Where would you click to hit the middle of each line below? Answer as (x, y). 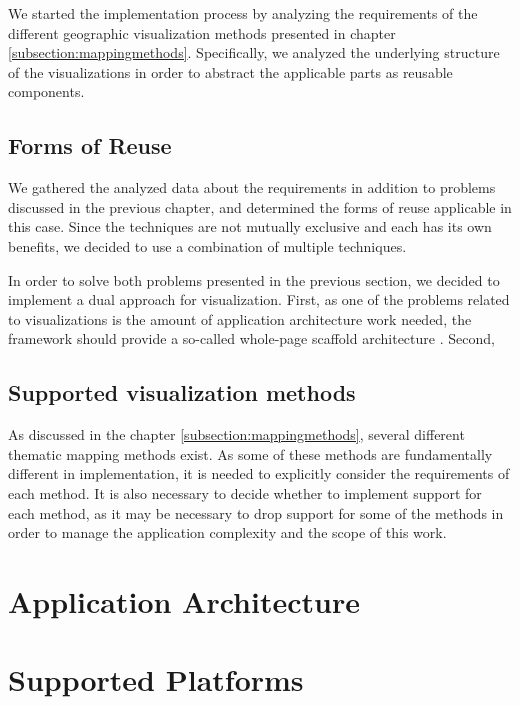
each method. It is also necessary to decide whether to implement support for (245, 492)
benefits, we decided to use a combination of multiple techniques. (207, 245)
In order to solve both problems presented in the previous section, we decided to (254, 279)
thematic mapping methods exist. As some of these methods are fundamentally (250, 453)
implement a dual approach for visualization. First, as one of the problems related (259, 299)
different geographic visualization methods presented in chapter (202, 32)
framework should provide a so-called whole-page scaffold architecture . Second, (251, 338)
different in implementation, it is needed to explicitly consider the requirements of (259, 473)
